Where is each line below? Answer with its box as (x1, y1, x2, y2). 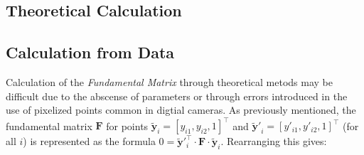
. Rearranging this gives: (220, 134, 327, 149)
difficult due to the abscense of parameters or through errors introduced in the (6, 88, 348, 103)
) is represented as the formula (23, 134, 156, 149)
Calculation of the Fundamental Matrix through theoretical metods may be (6, 74, 333, 89)
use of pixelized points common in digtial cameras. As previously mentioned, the (6, 102, 356, 117)
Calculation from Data (6, 41, 175, 63)
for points (106, 118, 149, 133)
